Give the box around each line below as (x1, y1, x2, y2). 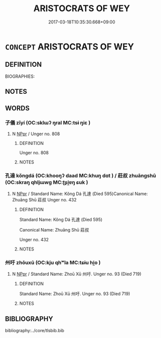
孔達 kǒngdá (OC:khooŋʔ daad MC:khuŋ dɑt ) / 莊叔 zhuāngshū (5, 172, 157, 179)
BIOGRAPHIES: (5, 73, 35, 79)
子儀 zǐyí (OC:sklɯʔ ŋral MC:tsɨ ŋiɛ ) (5, 120, 91, 126)
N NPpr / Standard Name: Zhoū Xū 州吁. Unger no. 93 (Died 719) (12, 271, 142, 277)
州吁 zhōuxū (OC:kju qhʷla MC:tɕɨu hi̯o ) (5, 259, 101, 266)
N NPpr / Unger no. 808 (12, 131, 60, 137)
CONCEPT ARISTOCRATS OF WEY (5, 41, 134, 52)
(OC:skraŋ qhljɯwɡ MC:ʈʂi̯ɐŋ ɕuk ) (5, 178, 89, 185)
